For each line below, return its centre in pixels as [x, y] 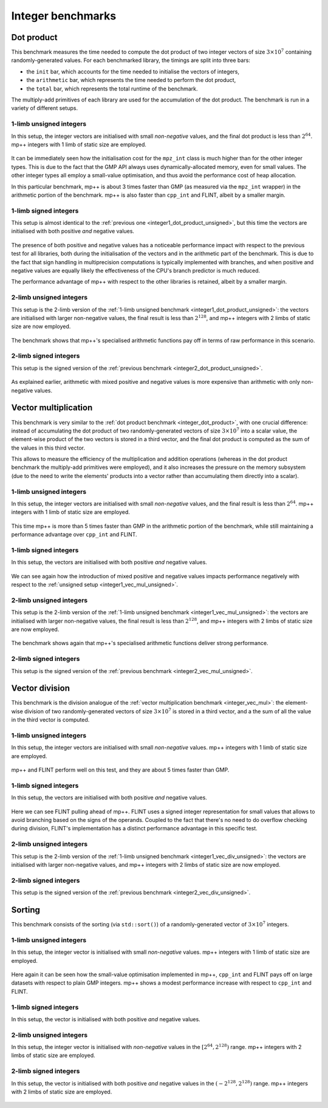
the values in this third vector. [48, 448]
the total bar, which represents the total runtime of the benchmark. [112, 89]
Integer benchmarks [64, 16]
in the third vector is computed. [50, 720]
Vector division [40, 689]
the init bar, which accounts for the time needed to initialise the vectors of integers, [133, 71]
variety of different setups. [45, 108]
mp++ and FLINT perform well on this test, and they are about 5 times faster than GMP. [120, 770]
